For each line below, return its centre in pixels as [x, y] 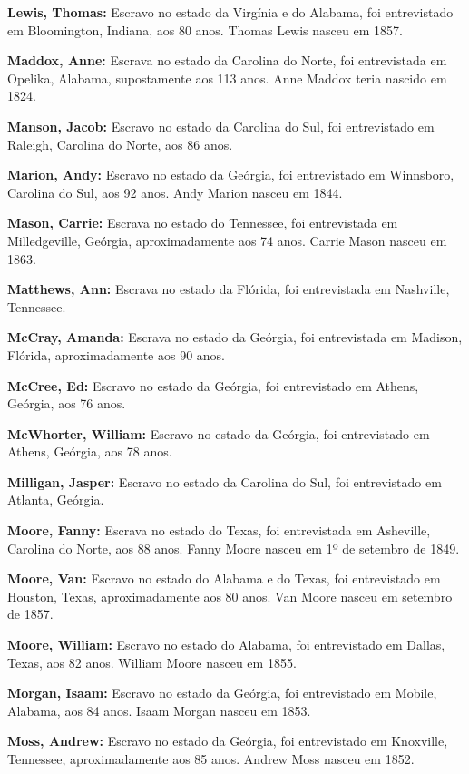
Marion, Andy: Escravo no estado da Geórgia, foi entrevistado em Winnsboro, [231, 175]
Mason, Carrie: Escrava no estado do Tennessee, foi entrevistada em [203, 223]
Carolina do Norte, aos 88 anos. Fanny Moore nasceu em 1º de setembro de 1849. [234, 548]
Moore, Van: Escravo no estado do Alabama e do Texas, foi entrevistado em [224, 578]
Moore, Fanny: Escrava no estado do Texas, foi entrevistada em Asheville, [219, 530]
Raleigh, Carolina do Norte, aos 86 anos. [120, 144]
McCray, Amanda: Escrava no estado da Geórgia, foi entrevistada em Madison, [235, 337]
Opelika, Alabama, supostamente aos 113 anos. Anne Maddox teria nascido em [227, 78]
